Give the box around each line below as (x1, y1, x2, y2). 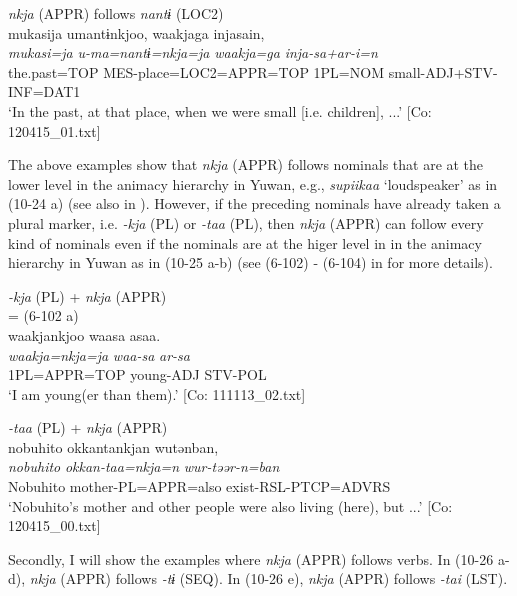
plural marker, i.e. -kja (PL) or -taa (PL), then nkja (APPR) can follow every (8, 212, 484, 233)
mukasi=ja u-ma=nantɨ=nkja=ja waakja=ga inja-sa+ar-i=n (8, 42, 378, 63)
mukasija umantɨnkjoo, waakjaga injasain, (8, 22, 265, 43)
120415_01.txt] (8, 120, 101, 141)
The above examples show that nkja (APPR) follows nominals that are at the (8, 154, 484, 175)
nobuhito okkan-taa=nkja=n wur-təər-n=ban (8, 456, 280, 477)
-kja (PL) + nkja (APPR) (8, 285, 167, 306)
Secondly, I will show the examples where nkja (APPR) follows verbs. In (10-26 (8, 548, 494, 569)
